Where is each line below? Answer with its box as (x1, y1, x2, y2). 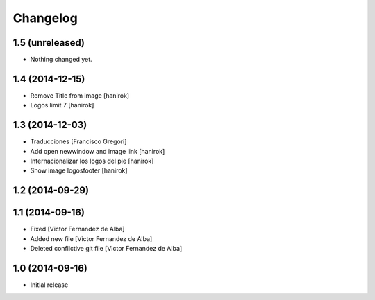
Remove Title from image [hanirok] (30, 91, 130, 100)
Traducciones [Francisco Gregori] (30, 137, 127, 145)
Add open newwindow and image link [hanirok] (30, 147, 165, 155)
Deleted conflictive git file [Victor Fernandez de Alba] (30, 245, 183, 253)
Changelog (12, 10, 78, 26)
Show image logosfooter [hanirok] (30, 166, 128, 175)
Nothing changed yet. (30, 55, 93, 64)
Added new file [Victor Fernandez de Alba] (30, 234, 153, 242)
